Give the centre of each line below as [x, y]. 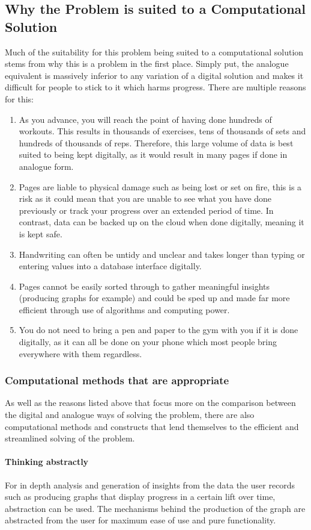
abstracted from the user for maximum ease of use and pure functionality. [140, 520]
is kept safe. [41, 233]
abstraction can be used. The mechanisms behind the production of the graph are [155, 508]
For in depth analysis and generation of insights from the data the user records [150, 485]
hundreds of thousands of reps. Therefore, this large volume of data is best [156, 142]
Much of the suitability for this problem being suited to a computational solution [154, 51]
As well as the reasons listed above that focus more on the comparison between [150, 403]
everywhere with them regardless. [80, 353]
